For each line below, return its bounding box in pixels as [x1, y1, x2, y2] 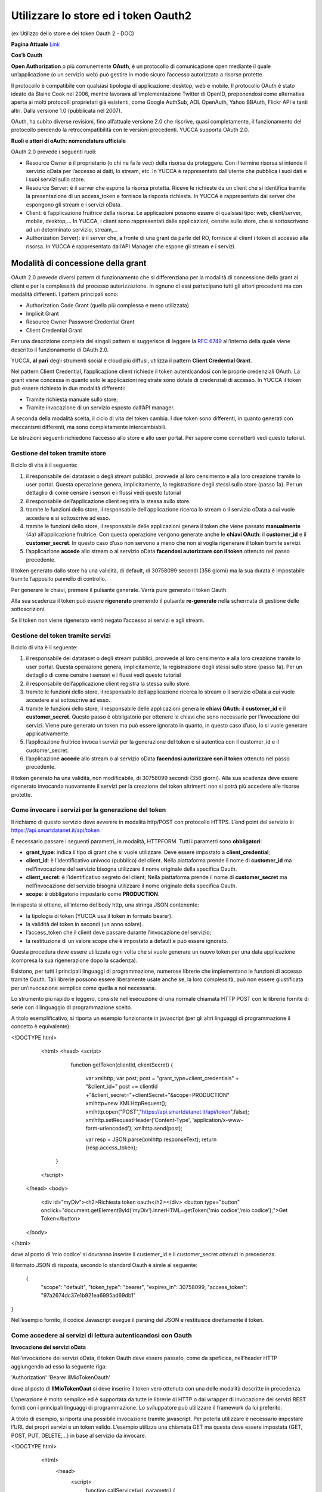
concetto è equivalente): [11, 1023, 71, 1030]
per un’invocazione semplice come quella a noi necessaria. [11, 984, 156, 991]
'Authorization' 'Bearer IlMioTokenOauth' [11, 1374, 110, 1381]
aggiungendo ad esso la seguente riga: [11, 1362, 107, 1370]
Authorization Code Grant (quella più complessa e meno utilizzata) [26, 301, 189, 309]
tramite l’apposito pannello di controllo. [11, 575, 107, 582]
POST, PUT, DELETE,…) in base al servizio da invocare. [11, 1432, 147, 1439]
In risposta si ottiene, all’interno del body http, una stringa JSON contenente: [11, 901, 199, 908]
